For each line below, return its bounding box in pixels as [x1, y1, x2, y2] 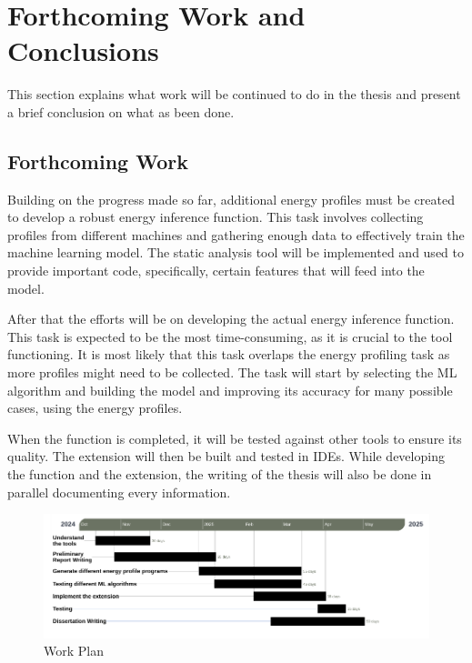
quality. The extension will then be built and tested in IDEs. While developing [7, 447, 445, 466]
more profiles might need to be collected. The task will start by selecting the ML [7, 363, 457, 382]
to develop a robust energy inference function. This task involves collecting [7, 207, 424, 226]
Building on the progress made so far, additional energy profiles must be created [7, 189, 455, 208]
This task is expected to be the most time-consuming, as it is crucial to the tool [7, 326, 453, 346]
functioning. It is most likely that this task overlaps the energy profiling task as [7, 345, 450, 364]
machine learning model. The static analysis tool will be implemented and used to [7, 243, 464, 262]
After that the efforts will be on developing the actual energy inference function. [7, 309, 455, 328]
